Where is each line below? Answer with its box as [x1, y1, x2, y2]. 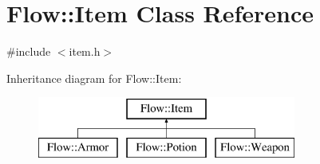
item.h [69, 43, 101, 60]
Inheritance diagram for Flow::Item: [6, 69, 182, 86]
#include [6, 43, 51, 60]
